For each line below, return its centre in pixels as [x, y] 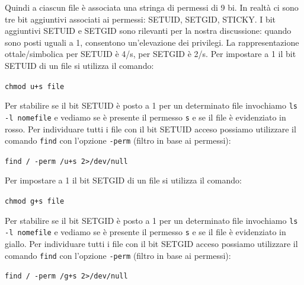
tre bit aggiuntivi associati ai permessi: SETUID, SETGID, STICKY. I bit [140, 19]
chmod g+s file [35, 202]
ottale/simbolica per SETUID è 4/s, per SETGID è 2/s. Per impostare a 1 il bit [151, 54]
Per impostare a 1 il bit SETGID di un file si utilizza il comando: [123, 180]
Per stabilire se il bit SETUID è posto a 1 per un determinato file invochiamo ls [151, 105]
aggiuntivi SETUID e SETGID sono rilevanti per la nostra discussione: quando [148, 31]
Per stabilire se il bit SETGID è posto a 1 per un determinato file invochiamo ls [151, 220]
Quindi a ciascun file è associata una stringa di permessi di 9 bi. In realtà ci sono [152, 7]
